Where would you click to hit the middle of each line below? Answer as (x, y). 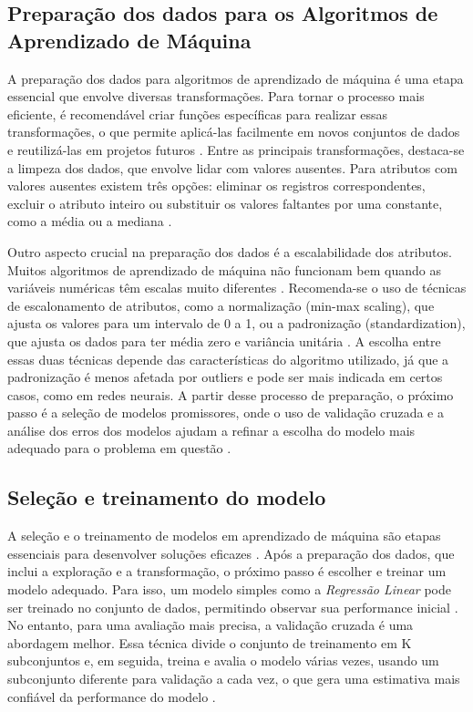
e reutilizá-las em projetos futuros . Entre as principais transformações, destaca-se (236, 149)
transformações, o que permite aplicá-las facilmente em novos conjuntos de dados (234, 132)
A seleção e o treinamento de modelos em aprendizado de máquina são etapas (224, 536)
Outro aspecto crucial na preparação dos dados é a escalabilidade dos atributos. (230, 251)
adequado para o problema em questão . (119, 448)
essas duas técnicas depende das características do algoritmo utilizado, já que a (228, 359)
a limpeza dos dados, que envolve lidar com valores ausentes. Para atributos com (232, 167)
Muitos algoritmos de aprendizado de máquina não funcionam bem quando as (224, 269)
